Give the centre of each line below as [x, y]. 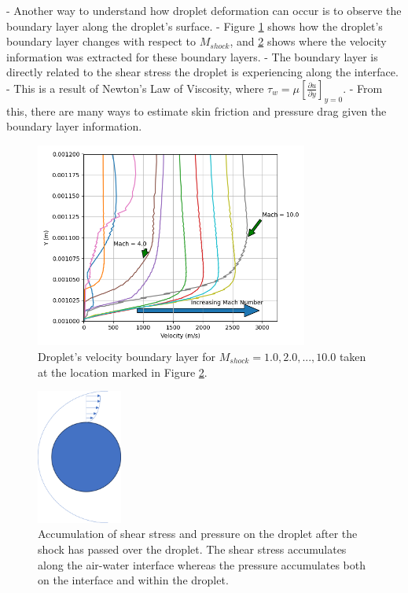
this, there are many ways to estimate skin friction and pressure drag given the [197, 110]
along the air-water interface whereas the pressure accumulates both [202, 564]
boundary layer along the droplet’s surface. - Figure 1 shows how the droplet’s [195, 26]
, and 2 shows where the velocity [308, 41]
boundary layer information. [74, 126]
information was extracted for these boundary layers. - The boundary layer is [192, 56]
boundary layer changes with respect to [101, 41]
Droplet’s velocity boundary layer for [127, 356]
